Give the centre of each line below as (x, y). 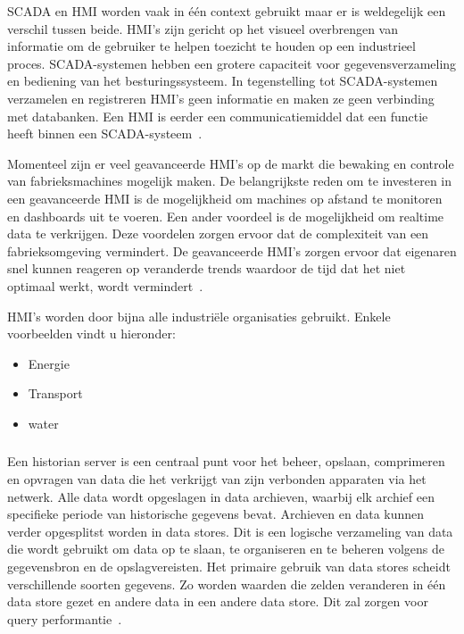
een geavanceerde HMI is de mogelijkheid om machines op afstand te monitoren (225, 198)
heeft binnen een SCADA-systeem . (105, 133)
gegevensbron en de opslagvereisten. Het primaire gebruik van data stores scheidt (229, 566)
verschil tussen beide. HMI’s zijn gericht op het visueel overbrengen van (203, 28)
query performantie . (65, 618)
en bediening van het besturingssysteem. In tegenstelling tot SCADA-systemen (223, 81)
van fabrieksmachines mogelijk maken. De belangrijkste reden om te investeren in (230, 181)
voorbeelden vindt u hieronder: (91, 334)
